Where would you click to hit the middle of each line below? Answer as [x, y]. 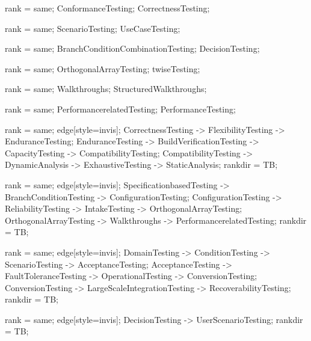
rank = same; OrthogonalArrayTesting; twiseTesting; [103, 68]
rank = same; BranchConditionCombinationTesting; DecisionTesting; [132, 48]
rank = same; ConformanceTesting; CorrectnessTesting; [107, 8]
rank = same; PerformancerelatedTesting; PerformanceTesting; [120, 109]
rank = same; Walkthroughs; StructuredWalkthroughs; [106, 89]
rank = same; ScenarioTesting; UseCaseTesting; [93, 28]
